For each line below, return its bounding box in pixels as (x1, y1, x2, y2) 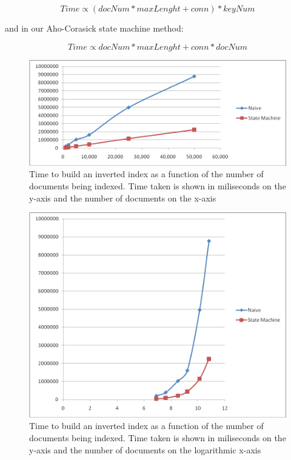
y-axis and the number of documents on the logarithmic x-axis (29, 443, 261, 456)
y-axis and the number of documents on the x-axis (29, 191, 216, 204)
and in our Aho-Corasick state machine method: (5, 22, 184, 34)
